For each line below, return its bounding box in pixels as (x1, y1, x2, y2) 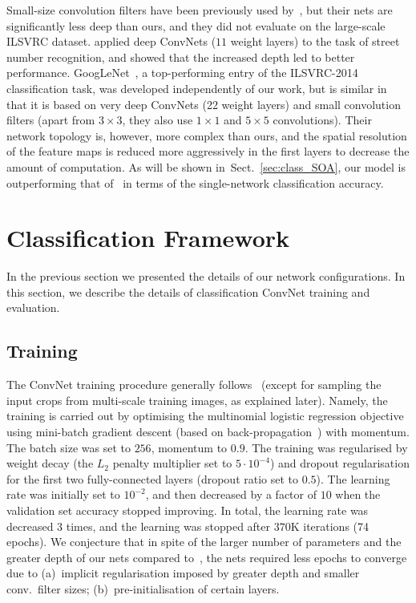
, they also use (122, 111, 193, 128)
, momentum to (151, 439, 228, 455)
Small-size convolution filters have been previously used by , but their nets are (6, 2, 393, 18)
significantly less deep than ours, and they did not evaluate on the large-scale (6, 17, 386, 34)
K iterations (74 (290, 517, 370, 534)
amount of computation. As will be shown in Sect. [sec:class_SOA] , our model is (6, 158, 406, 175)
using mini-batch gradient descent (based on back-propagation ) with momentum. (6, 423, 410, 440)
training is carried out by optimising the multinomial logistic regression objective (6, 407, 404, 424)
